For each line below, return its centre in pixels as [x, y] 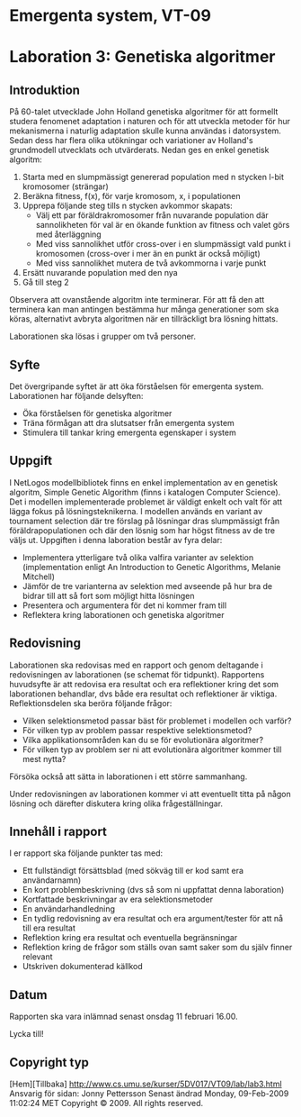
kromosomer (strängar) [66, 186]
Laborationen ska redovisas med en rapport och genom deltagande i [136, 665]
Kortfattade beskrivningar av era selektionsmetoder [118, 899]
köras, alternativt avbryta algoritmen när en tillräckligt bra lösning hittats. [144, 319]
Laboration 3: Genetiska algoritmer [142, 57]
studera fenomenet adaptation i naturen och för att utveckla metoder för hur [150, 122]
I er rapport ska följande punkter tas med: [86, 853]
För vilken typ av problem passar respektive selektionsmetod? [137, 730]
